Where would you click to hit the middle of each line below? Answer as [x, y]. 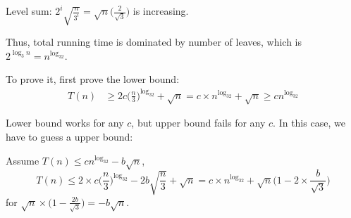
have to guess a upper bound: [69, 136]
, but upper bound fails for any [198, 123]
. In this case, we [309, 123]
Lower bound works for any [65, 123]
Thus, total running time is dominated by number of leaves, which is [154, 42]
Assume [23, 160]
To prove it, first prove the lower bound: [93, 79]
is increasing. [161, 11]
